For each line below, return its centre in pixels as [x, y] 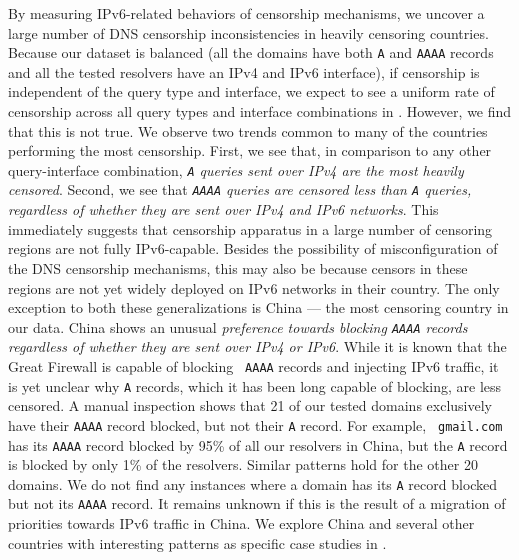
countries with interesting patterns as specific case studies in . [197, 542]
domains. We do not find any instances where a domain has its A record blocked [253, 483]
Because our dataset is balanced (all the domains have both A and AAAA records [251, 52]
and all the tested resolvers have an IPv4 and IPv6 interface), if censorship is [244, 71]
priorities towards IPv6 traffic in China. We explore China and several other [241, 523]
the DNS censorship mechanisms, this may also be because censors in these [238, 267]
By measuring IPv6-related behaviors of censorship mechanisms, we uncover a [246, 13]
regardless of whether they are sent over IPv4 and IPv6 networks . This [223, 209]
